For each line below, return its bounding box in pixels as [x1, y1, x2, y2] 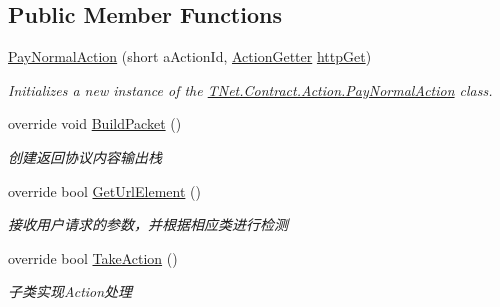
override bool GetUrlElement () [8, 180, 201, 201]
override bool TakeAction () [8, 247, 178, 268]
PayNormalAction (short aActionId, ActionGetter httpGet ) [8, 46, 372, 67]
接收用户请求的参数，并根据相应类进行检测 [8, 214, 288, 235]
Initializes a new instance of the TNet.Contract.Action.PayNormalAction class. [8, 79, 493, 100]
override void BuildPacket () [8, 113, 182, 134]
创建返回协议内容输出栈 [8, 146, 162, 167]
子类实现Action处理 [8, 281, 133, 302]
